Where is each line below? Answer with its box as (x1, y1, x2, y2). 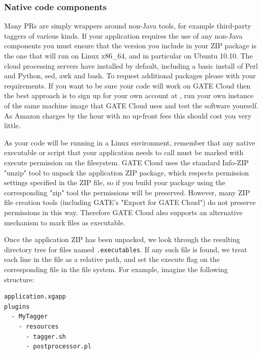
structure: (4, 274, 35, 284)
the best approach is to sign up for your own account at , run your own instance (4, 90, 254, 101)
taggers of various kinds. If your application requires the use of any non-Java (4, 30, 243, 41)
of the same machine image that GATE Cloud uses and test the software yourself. (4, 100, 258, 110)
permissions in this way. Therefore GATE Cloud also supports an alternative (4, 206, 243, 217)
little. (4, 120, 21, 131)
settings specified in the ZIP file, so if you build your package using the (4, 177, 225, 188)
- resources (18, 322, 59, 330)
